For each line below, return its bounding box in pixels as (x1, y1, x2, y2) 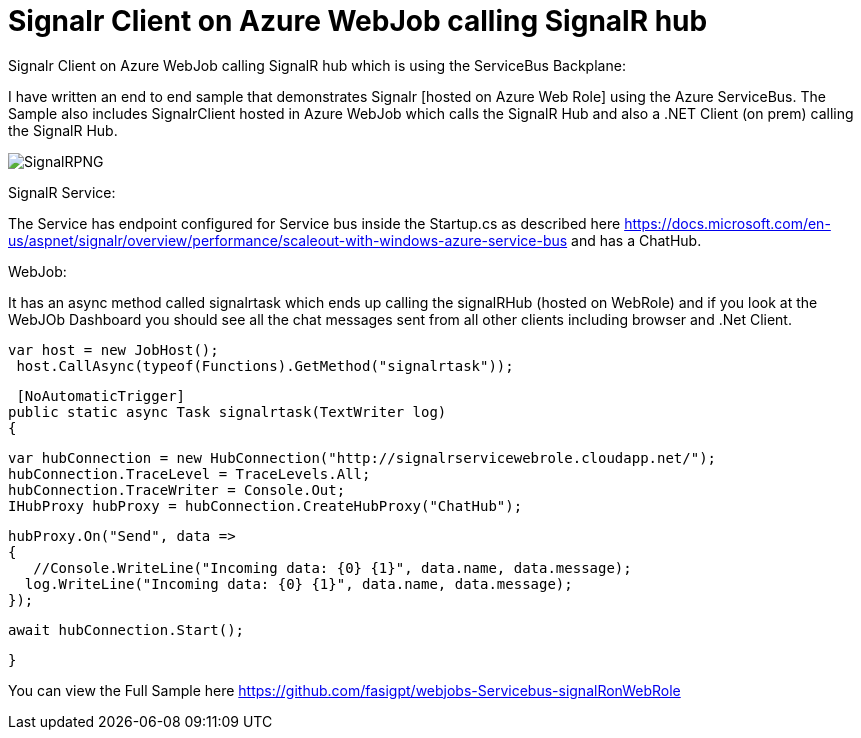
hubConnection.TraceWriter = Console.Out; (8, 481, 346, 498)
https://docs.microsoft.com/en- (624, 214, 831, 232)
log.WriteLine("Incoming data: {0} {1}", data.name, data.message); (24, 575, 573, 592)
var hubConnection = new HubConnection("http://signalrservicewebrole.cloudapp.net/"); (8, 449, 717, 466)
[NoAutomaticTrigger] (16, 387, 186, 404)
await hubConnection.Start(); (8, 621, 245, 638)
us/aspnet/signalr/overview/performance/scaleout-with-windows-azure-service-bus (8, 231, 568, 249)
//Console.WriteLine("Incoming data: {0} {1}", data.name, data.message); (33, 559, 632, 576)
